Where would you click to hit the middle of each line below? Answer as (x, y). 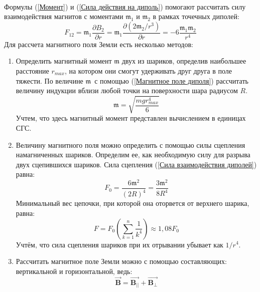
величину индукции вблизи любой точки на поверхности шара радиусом (127, 90)
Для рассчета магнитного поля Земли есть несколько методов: (99, 44)
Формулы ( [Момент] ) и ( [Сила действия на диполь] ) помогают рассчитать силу (125, 6)
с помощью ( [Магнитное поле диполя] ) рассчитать (171, 80)
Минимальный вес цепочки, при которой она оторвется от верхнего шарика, (133, 203)
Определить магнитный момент (64, 61)
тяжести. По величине (49, 80)
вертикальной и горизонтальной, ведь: (74, 271)
